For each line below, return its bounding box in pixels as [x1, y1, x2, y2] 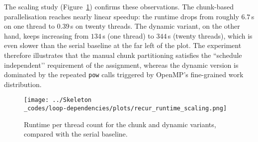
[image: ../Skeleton [24, 96, 92, 104]
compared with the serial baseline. [24, 129, 128, 139]
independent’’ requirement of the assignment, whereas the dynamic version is [4, 59, 239, 70]
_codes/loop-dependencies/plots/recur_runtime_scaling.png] [24, 105, 227, 112]
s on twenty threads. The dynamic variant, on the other [70, 21, 240, 31]
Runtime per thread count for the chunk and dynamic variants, [24, 119, 216, 129]
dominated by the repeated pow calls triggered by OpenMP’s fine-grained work [4, 69, 244, 80]
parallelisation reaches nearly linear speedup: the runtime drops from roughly [4, 11, 239, 21]
